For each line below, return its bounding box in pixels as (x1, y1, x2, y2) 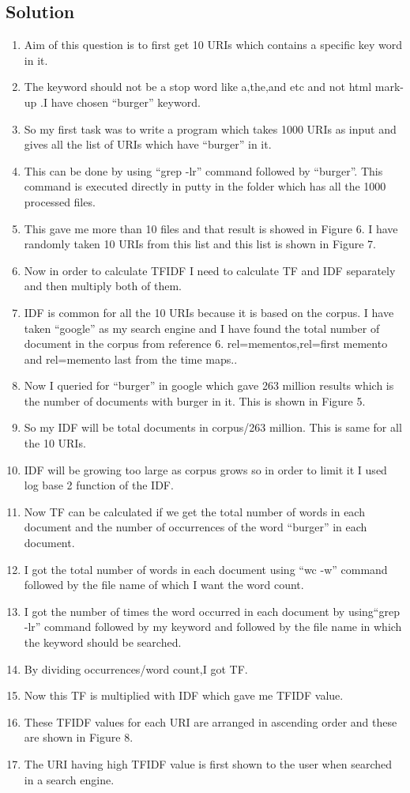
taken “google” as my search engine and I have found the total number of (24, 319, 380, 336)
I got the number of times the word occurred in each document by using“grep (24, 602, 400, 619)
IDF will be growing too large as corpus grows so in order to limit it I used (24, 461, 387, 478)
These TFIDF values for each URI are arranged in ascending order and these (24, 713, 397, 730)
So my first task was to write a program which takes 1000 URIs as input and (24, 120, 397, 137)
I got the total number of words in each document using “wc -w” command (24, 561, 388, 577)
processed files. (24, 193, 96, 210)
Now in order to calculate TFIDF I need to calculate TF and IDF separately (24, 262, 396, 278)
